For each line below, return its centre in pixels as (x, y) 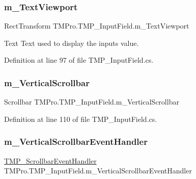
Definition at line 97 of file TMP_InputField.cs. (79, 60)
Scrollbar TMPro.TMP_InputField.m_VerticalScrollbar (92, 102)
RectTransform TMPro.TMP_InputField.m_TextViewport (97, 26)
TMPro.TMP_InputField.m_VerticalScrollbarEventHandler (98, 171)
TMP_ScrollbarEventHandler (50, 160)
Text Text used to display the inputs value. (72, 43)
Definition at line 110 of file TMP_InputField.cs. (81, 119)
